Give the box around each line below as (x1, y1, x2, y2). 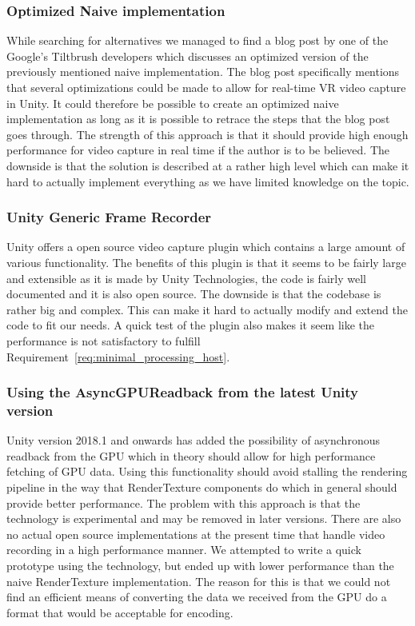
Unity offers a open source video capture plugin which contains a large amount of (6, 238, 405, 255)
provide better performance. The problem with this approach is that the (6, 494, 361, 511)
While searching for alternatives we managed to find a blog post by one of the (6, 32, 389, 49)
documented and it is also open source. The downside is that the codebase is (6, 285, 381, 302)
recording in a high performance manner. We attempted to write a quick (6, 541, 361, 558)
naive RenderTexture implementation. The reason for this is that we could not (6, 572, 391, 589)
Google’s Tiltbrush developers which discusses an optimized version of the (6, 47, 369, 64)
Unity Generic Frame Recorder (6, 207, 212, 227)
